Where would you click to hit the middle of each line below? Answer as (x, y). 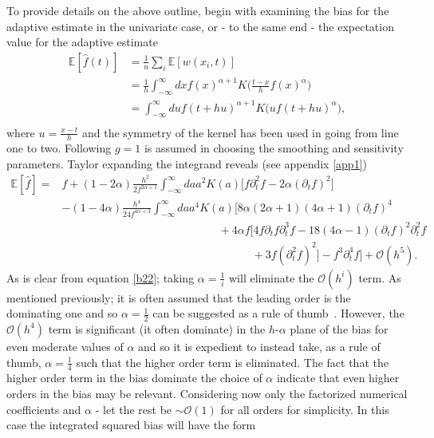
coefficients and (44, 409)
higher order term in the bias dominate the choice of (134, 378)
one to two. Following (59, 148)
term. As (380, 277)
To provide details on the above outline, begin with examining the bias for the (198, 10)
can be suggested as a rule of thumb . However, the (278, 313)
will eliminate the (272, 277)
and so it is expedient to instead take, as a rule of (259, 346)
